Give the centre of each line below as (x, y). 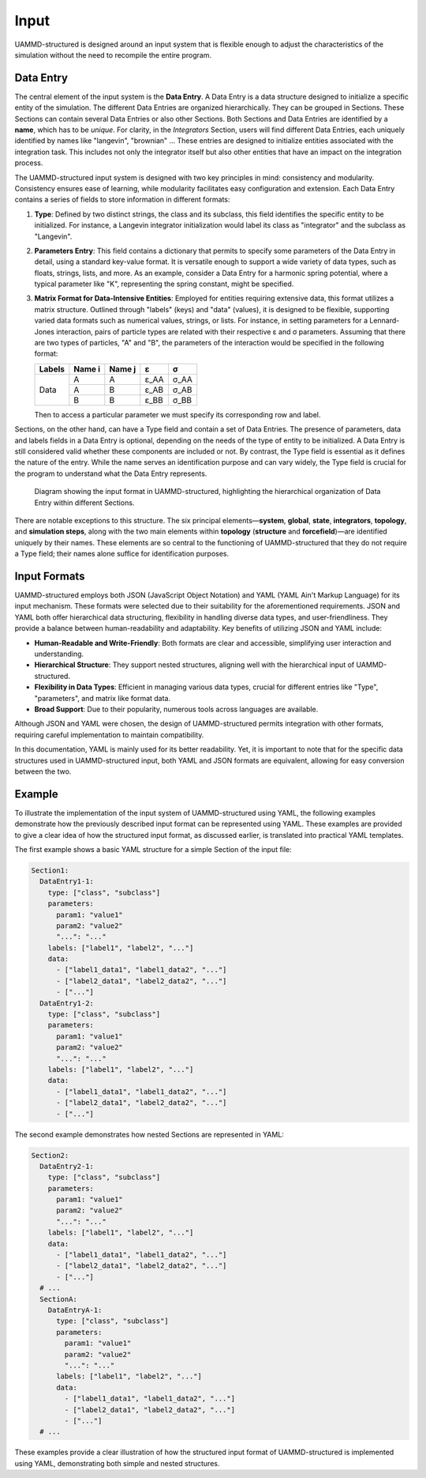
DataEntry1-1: (67, 882)
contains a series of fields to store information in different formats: (122, 200)
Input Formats (50, 576)
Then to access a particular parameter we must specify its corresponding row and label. (177, 414)
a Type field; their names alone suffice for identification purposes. (122, 554)
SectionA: (59, 1299)
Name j (123, 369)
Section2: (50, 1155)
